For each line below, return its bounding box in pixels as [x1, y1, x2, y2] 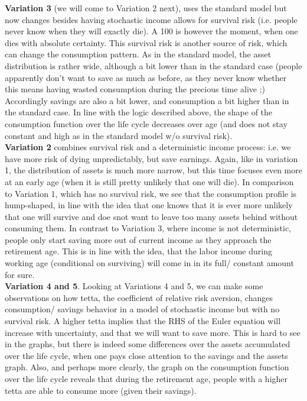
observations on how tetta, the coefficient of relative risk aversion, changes [5, 291, 273, 303]
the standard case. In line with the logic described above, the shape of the [5, 106, 273, 118]
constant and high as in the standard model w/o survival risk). [5, 129, 233, 141]
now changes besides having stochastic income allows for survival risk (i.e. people [5, 13, 298, 25]
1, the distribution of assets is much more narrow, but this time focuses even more [5, 164, 302, 176]
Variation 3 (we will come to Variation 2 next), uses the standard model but [5, 2, 287, 14]
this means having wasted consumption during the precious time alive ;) [5, 83, 266, 95]
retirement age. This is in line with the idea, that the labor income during [5, 245, 272, 257]
